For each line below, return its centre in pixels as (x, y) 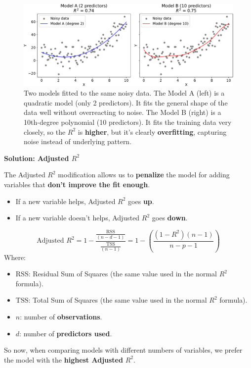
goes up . (141, 201)
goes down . (170, 218)
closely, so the (45, 131)
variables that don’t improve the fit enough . (77, 184)
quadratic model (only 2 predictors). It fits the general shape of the (126, 102)
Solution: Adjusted (37, 158)
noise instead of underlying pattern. (78, 141)
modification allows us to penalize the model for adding (144, 175)
